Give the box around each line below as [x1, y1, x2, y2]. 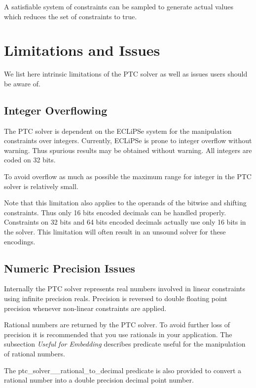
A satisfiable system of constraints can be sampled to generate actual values [4, 1, 233, 11]
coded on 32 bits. [4, 155, 56, 165]
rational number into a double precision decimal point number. [4, 375, 194, 385]
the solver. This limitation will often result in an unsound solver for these [4, 227, 226, 237]
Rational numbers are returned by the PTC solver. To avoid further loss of [4, 319, 230, 330]
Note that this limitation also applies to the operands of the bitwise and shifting [4, 197, 247, 208]
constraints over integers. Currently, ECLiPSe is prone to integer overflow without [4, 135, 252, 146]
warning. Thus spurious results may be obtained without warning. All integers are [4, 145, 252, 155]
